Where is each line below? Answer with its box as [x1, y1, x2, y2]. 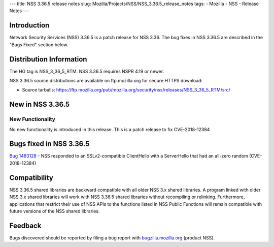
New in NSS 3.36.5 [9, 100, 70, 109]
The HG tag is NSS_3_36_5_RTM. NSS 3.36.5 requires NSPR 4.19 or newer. [9, 68, 164, 74]
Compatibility [9, 173, 53, 182]
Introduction [9, 21, 50, 30]
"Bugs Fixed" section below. [9, 41, 68, 48]
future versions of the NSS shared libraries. [9, 208, 100, 214]
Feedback [9, 221, 42, 230]
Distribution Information [9, 55, 87, 64]
